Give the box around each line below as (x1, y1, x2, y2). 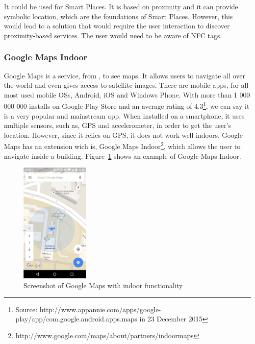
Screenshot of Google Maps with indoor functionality (24, 280, 183, 290)
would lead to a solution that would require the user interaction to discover (4, 21, 230, 31)
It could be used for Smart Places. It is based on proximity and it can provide (4, 1, 238, 11)
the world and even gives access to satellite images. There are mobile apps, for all (4, 80, 249, 90)
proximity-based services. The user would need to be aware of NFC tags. (4, 30, 222, 40)
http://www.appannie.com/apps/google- (39, 304, 161, 314)
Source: (15, 304, 38, 314)
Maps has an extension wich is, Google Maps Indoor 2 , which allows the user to (4, 140, 241, 151)
